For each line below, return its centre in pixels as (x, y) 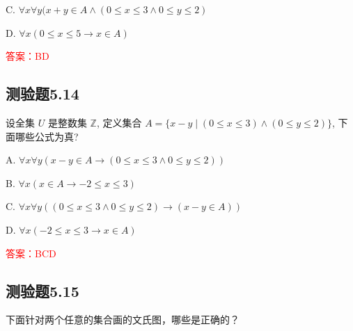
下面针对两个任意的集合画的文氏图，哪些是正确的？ (123, 320)
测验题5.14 (42, 94)
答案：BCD (31, 253)
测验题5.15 (42, 290)
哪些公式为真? (47, 136)
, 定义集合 (119, 122)
